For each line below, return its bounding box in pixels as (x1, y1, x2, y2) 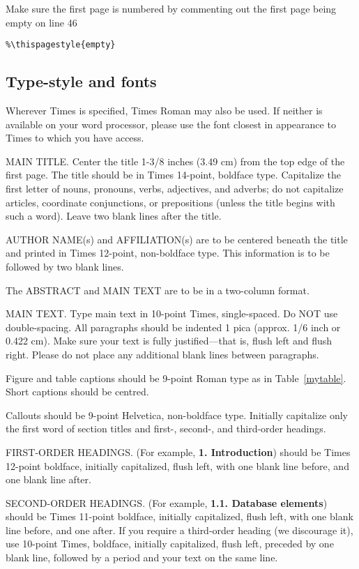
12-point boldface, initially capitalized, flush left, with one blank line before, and (6, 458, 349, 473)
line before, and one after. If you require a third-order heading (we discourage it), (6, 522, 353, 537)
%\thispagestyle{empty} (6, 40, 116, 50)
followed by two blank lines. (6, 259, 124, 273)
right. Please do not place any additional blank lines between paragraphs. (6, 347, 319, 361)
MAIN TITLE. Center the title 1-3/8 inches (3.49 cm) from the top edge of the (6, 153, 345, 168)
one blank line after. (6, 472, 91, 487)
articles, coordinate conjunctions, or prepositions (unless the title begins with (6, 195, 335, 209)
